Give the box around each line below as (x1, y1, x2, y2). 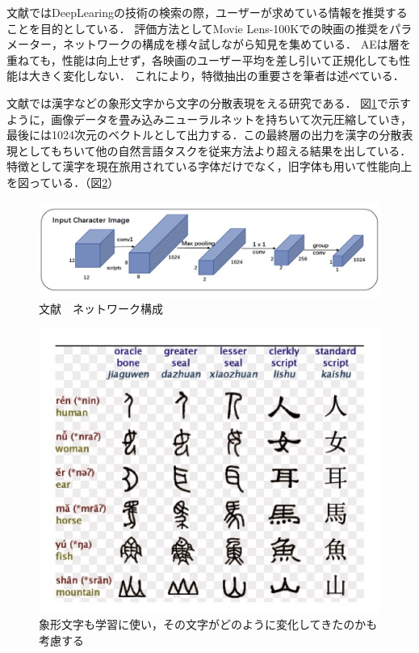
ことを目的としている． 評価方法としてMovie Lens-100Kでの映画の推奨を (6, 19, 390, 36)
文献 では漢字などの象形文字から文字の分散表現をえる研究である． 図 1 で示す (6, 94, 412, 111)
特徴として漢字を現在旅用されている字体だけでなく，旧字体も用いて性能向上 (6, 158, 413, 175)
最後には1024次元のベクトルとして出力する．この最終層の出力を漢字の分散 (6, 126, 402, 143)
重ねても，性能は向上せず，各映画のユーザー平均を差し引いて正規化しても (6, 51, 400, 68)
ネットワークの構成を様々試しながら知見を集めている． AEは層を (62, 36, 411, 53)
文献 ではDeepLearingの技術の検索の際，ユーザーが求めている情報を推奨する (6, 4, 408, 20)
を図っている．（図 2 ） (6, 173, 119, 190)
